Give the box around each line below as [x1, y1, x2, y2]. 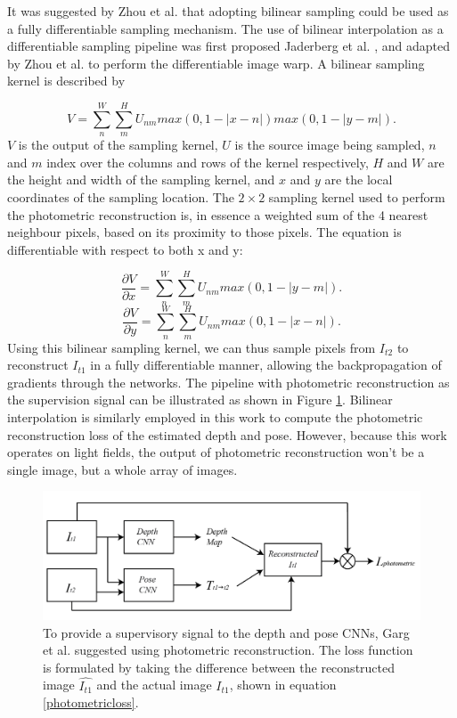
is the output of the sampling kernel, [18, 135, 218, 154]
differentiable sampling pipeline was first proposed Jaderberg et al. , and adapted [7, 37, 450, 55]
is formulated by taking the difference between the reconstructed [43, 657, 396, 676]
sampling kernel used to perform [268, 187, 445, 206]
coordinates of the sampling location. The [7, 187, 234, 206]
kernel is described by [7, 71, 126, 90]
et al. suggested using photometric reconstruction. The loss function [43, 640, 413, 659]
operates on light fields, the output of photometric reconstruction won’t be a [7, 443, 425, 461]
